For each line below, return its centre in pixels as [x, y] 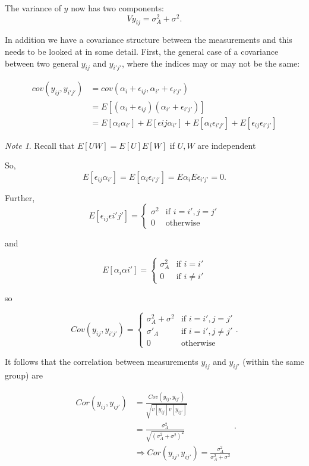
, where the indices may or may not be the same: [211, 63]
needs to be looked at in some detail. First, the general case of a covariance [142, 51]
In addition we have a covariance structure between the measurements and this [149, 40]
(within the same [273, 362]
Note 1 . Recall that [40, 145]
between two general [42, 63]
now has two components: [117, 8]
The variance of [33, 8]
